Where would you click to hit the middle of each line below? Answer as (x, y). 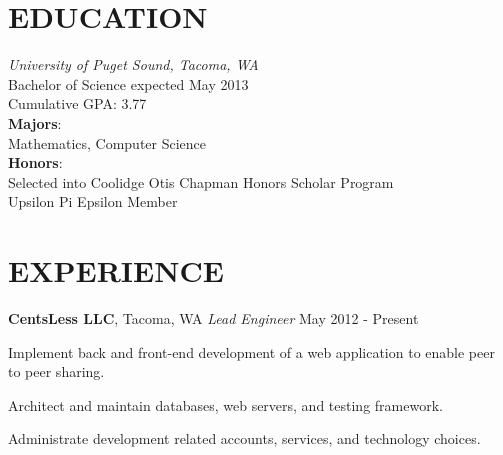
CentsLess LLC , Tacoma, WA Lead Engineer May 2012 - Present (213, 318)
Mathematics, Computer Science (107, 142)
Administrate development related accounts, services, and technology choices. (244, 438)
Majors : (35, 122)
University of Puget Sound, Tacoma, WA (133, 64)
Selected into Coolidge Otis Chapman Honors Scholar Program (201, 181)
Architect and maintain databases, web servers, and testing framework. (225, 404)
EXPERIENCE (116, 270)
